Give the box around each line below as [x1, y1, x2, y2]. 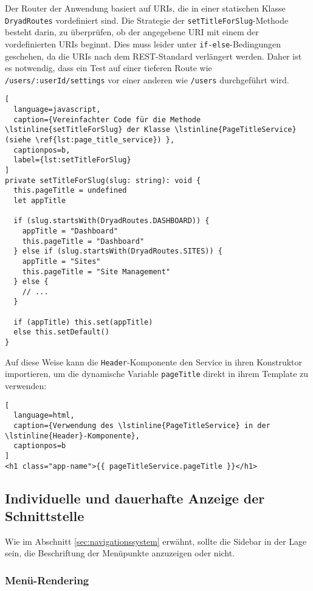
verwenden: [5, 379, 47, 392]
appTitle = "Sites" [22, 257, 101, 266]
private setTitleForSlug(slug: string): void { [5, 176, 201, 185]
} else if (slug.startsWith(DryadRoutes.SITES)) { [13, 247, 222, 256]
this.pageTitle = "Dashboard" [22, 237, 145, 246]
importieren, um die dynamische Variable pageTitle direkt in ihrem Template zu [5, 367, 309, 380]
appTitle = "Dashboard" [22, 226, 119, 235]
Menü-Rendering [5, 572, 89, 587]
